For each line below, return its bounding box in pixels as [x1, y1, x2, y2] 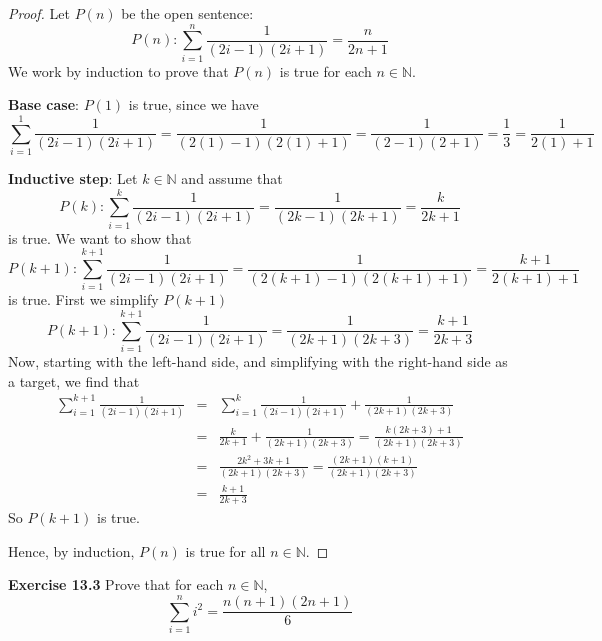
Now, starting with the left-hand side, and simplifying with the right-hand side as [8, 351, 508, 372]
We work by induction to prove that [8, 60, 229, 81]
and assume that [181, 168, 283, 189]
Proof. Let [8, 3, 70, 23]
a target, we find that [8, 370, 140, 391]
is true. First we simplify [8, 289, 159, 310]
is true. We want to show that [8, 227, 192, 248]
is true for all [185, 540, 266, 561]
